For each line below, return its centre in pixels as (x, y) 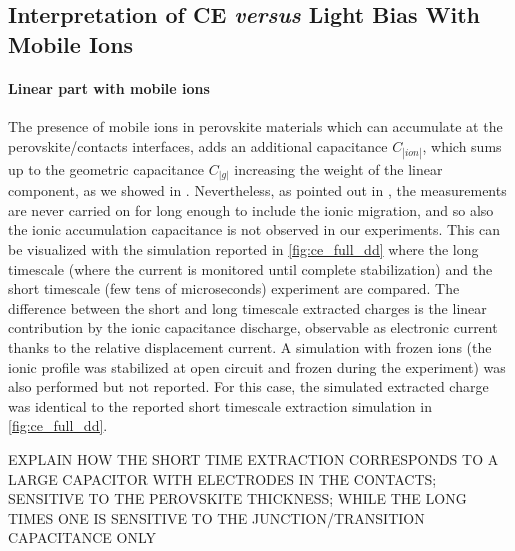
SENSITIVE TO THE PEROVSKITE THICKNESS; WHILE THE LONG (237, 498)
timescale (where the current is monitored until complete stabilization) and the (250, 268)
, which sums (462, 145)
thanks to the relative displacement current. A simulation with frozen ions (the (250, 347)
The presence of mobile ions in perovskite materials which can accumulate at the (255, 125)
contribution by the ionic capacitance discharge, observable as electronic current (253, 327)
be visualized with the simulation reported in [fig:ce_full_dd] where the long (243, 249)
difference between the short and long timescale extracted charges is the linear (247, 307)
